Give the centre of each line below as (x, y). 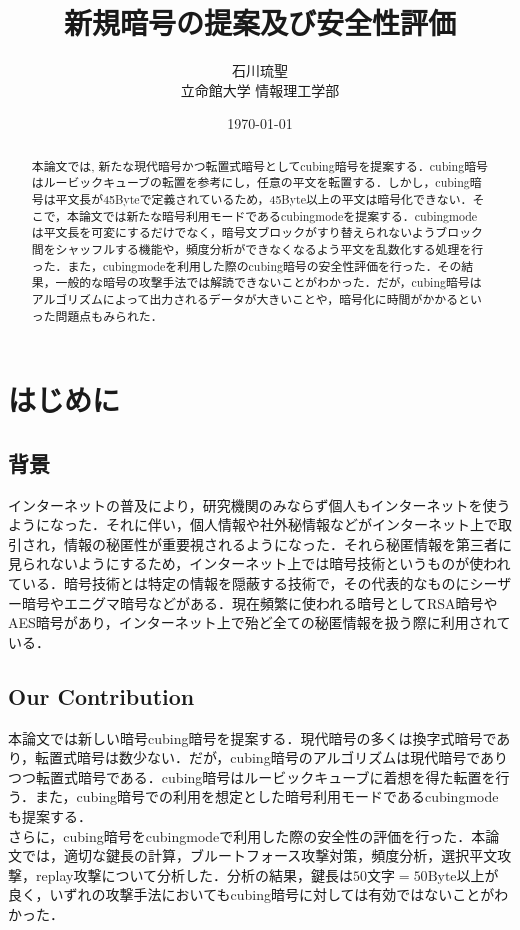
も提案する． (50, 815)
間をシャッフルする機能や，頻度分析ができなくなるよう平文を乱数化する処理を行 (257, 248)
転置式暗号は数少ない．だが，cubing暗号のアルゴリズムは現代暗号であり (272, 757)
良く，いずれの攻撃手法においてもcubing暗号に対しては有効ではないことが (251, 894)
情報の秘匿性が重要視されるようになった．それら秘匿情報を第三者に (287, 543)
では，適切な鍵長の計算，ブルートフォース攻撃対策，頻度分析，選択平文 (259, 855)
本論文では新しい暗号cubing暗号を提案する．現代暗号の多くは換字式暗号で (252, 737)
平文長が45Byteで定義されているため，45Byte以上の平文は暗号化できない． (264, 199)
